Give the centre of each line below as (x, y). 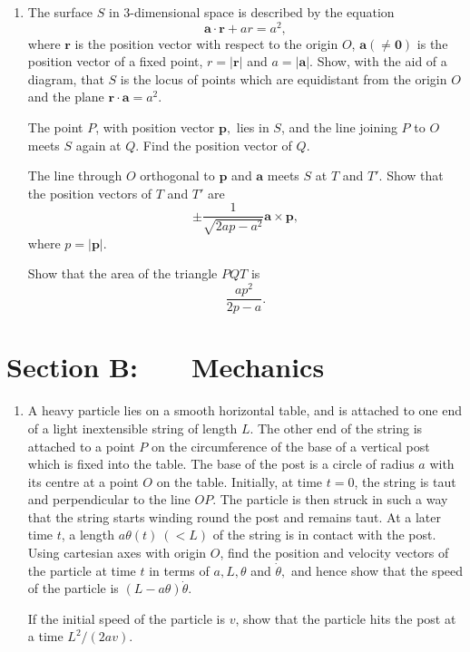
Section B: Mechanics (166, 367)
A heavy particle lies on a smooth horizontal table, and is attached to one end (245, 410)
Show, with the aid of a (382, 61)
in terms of (179, 570)
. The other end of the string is (336, 428)
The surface (60, 12)
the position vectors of (90, 193)
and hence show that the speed (377, 570)
